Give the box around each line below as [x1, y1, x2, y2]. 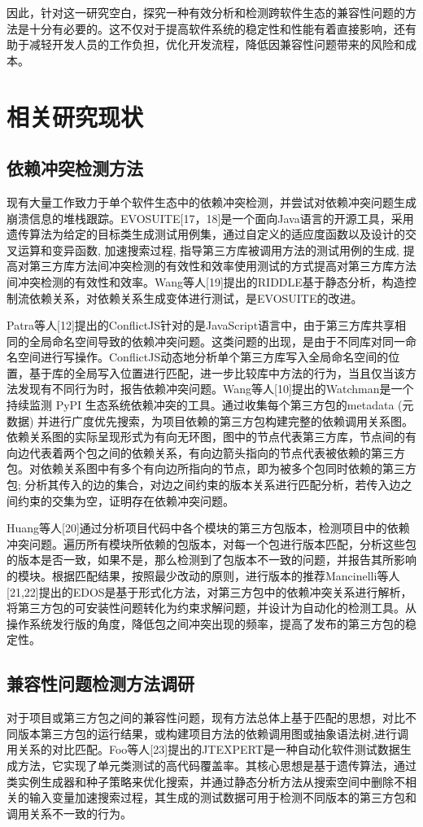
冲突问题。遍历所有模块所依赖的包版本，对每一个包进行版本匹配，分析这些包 [7, 535, 416, 552]
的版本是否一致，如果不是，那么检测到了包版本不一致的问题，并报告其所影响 [7, 551, 416, 568]
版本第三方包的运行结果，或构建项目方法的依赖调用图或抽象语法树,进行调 [17, 724, 408, 742]
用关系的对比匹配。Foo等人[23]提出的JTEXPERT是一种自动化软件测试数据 [7, 741, 400, 758]
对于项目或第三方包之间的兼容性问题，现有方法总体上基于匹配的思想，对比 [7, 709, 405, 726]
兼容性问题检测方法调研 [7, 671, 194, 696]
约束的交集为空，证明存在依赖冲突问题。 [17, 492, 234, 509]
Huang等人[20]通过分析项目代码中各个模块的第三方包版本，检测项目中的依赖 [7, 519, 410, 536]
